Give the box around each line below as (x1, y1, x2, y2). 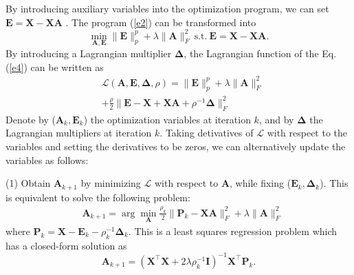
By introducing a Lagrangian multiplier (5, 45, 172, 60)
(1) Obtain (5, 176, 51, 190)
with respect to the (267, 125, 348, 140)
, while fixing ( (230, 176, 291, 190)
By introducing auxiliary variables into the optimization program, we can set (5, 1, 329, 15)
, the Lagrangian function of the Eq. (184, 45, 337, 60)
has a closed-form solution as (5, 238, 127, 252)
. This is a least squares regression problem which (128, 223, 338, 238)
